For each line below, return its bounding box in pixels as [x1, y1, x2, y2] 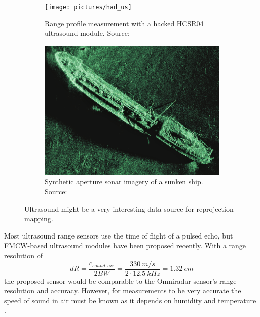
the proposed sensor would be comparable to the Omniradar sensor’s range [4, 275, 237, 286]
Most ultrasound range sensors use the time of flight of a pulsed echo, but [4, 230, 233, 241]
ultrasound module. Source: [45, 28, 130, 38]
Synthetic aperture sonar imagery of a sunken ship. [45, 176, 203, 187]
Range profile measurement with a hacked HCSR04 [45, 18, 204, 28]
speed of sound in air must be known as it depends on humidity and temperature [4, 295, 256, 305]
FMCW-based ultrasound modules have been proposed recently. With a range [4, 240, 246, 251]
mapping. [24, 213, 53, 224]
